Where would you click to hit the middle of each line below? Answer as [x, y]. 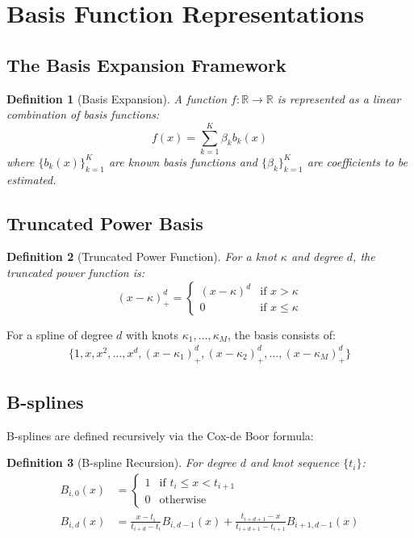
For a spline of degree [60, 334]
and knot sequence [295, 462]
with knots [153, 334]
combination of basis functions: [83, 114]
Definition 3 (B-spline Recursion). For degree [121, 462]
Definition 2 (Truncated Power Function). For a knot [142, 256]
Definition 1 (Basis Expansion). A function [117, 98]
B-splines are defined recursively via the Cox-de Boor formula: [160, 435]
